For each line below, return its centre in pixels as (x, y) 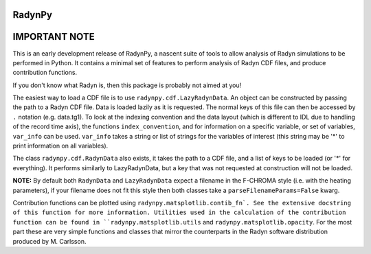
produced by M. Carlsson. (49, 241)
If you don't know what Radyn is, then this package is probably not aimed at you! (127, 85)
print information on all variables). (60, 146)
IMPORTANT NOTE (54, 37)
